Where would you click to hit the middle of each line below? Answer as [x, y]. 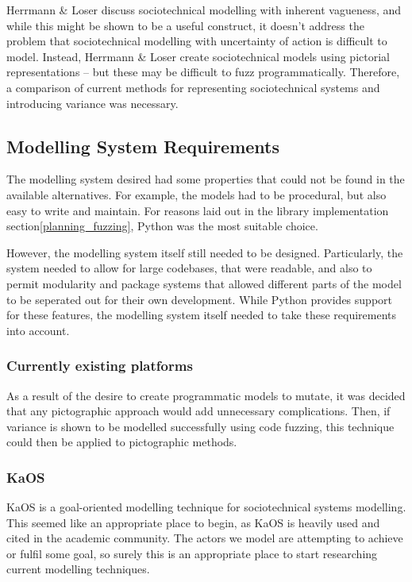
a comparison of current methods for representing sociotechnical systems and [193, 87]
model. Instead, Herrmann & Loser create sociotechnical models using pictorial [198, 56]
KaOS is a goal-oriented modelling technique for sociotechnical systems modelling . [206, 507]
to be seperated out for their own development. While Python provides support [199, 299]
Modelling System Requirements [143, 146]
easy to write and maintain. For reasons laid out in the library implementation [198, 210]
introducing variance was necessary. [92, 103]
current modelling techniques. [78, 569]
